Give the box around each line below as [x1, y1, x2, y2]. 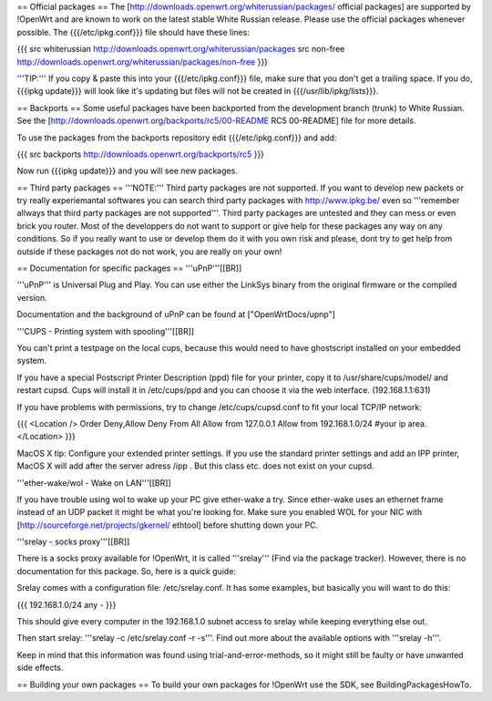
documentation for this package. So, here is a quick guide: [16, 565, 237, 576]
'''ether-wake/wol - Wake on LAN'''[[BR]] [16, 477, 172, 488]
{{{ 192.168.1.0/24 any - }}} [16, 599, 117, 610]
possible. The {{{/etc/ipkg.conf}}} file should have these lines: [16, 26, 250, 37]
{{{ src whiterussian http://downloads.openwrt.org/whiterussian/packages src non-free [16, 44, 345, 55]
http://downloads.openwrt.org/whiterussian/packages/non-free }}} [16, 56, 269, 67]
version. [16, 292, 47, 303]
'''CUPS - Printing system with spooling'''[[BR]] [16, 325, 195, 336]
